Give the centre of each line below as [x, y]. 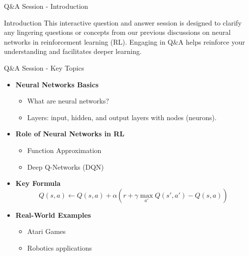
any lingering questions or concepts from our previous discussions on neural [117, 32]
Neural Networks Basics [57, 84]
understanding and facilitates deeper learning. [73, 51]
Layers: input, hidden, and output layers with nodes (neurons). [122, 117]
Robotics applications [60, 247]
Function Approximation [64, 150]
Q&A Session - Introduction [46, 6]
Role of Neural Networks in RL [70, 134]
